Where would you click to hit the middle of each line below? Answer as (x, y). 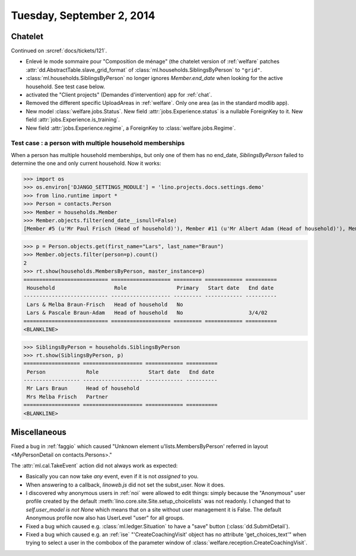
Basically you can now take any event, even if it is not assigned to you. (112, 477)
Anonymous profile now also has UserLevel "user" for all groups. (105, 518)
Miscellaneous (39, 432)
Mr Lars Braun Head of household (83, 389)
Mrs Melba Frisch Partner (68, 397)
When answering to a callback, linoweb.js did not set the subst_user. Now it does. (125, 485)
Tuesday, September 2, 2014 (83, 15)
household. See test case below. (66, 87)
